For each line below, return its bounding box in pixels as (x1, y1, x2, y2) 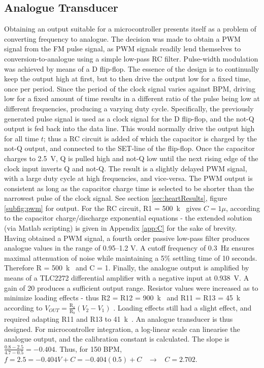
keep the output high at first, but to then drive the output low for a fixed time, (4, 73, 251, 84)
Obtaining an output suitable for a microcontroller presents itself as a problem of (4, 23, 256, 34)
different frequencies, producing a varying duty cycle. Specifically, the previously (4, 103, 254, 113)
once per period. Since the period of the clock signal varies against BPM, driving (4, 83, 256, 94)
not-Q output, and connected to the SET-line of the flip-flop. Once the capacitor (4, 143, 255, 154)
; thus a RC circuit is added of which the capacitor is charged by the (43, 133, 257, 143)
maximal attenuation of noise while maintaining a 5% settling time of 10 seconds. (4, 252, 257, 263)
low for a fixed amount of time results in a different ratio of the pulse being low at (4, 93, 260, 104)
